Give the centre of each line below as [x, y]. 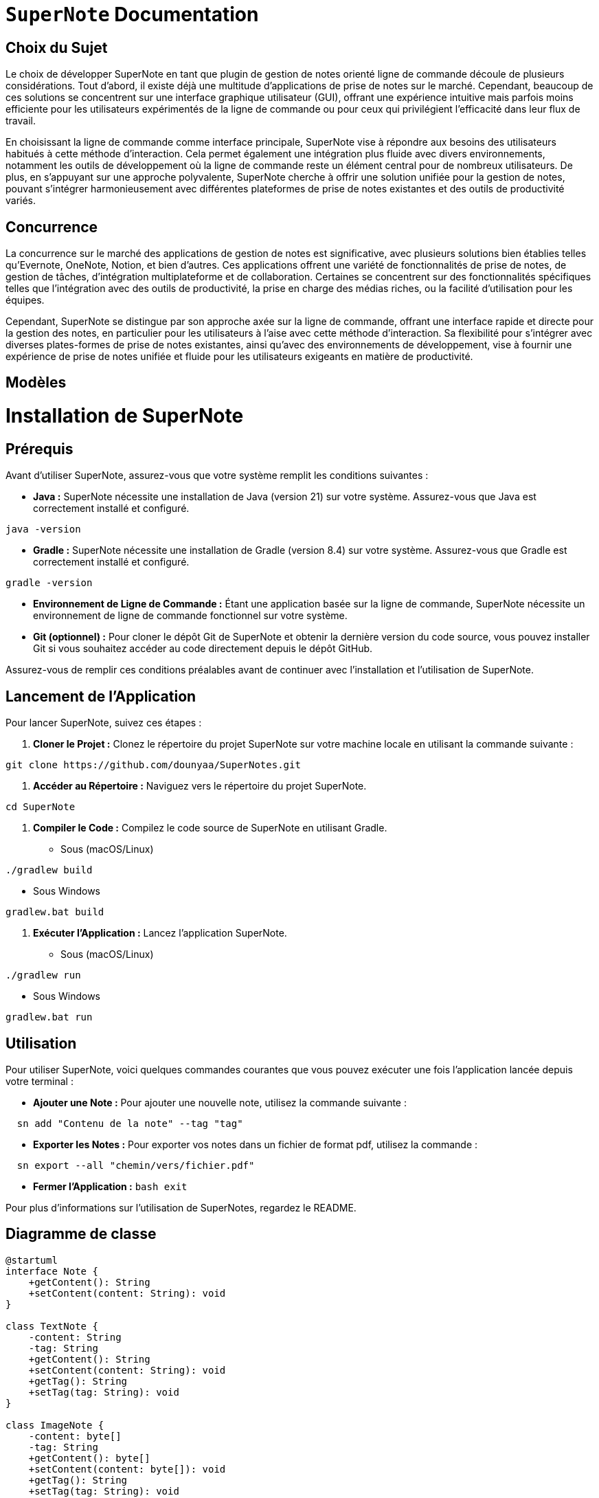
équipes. [25, 300]
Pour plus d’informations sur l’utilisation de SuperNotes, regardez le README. [181, 1208]
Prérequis [39, 449]
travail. [21, 121]
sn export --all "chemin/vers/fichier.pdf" [136, 1166]
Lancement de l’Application [101, 696]
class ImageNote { [55, 1425]
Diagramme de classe [81, 1234]
